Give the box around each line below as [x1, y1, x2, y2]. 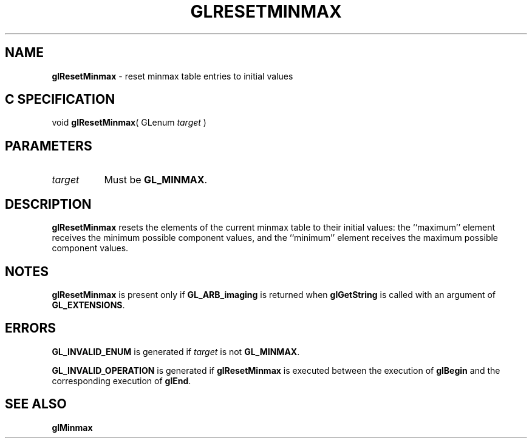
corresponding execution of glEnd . [52, 375, 191, 386]
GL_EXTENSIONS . [52, 299, 125, 310]
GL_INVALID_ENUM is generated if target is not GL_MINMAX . [52, 346, 300, 357]
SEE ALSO [5, 396, 67, 412]
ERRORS [5, 320, 56, 336]
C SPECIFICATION [5, 92, 115, 107]
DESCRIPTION [5, 196, 92, 212]
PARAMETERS [5, 138, 92, 154]
